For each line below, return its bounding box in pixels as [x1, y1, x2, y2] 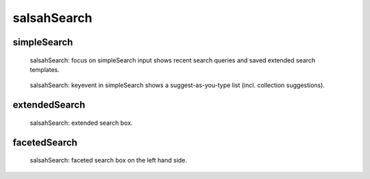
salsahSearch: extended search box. [29, 119, 133, 127]
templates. [29, 65, 60, 73]
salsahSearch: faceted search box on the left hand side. [29, 156, 188, 165]
